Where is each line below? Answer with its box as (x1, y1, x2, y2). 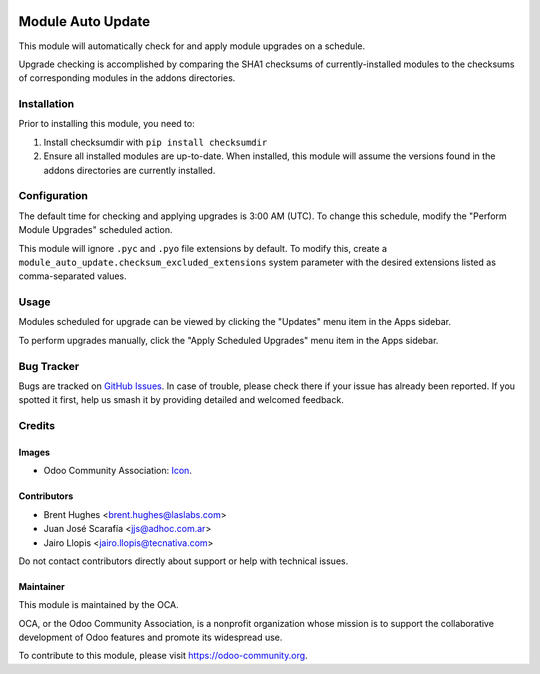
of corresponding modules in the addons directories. (18, 72, 236, 84)
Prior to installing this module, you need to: (18, 118, 195, 130)
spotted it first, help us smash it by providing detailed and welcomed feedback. (18, 394, 344, 406)
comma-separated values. (18, 270, 127, 282)
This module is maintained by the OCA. (18, 599, 179, 611)
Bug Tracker (18, 359, 80, 373)
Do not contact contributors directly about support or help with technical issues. (18, 555, 349, 567)
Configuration (18, 189, 89, 203)
